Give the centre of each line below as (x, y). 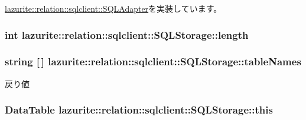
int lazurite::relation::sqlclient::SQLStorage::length (127, 34)
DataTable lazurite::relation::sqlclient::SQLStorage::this (139, 110)
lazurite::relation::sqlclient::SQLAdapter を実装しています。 (113, 8)
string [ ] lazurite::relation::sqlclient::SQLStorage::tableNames (153, 61)
